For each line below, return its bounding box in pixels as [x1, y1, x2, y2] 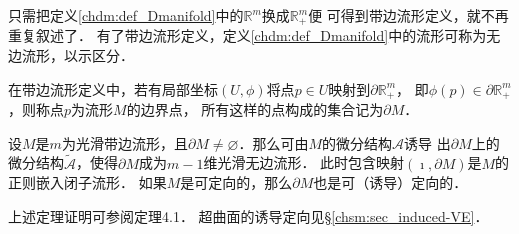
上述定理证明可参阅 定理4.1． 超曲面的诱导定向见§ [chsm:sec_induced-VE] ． [8, 205, 489, 226]
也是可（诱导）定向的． [313, 172, 468, 193]
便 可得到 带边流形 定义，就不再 [308, 5, 509, 25]
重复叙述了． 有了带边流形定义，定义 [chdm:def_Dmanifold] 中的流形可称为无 [8, 25, 501, 46]
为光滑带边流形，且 [61, 132, 188, 153]
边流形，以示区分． [8, 45, 134, 66]
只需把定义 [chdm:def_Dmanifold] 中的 [8, 5, 244, 25]
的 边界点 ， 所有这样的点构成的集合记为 [126, 99, 384, 120]
